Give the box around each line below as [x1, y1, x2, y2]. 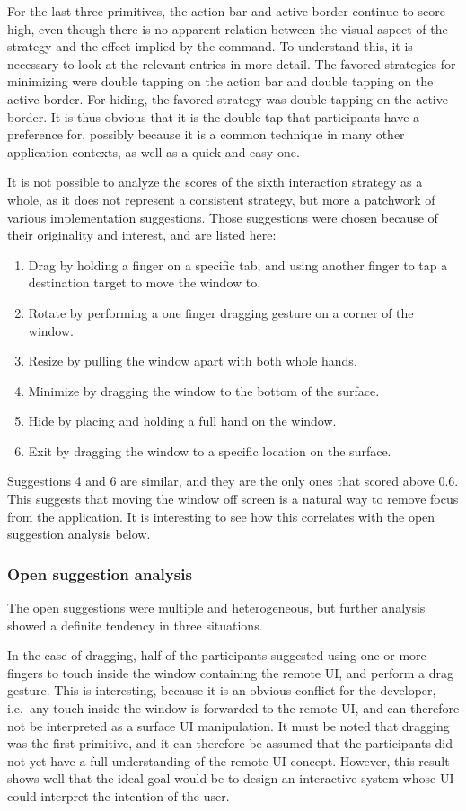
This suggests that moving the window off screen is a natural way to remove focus [7, 489, 459, 508]
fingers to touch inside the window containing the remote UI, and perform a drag [7, 663, 453, 682]
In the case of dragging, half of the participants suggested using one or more [7, 646, 426, 665]
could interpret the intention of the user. [7, 787, 230, 805]
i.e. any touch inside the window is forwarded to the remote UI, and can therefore [7, 699, 460, 718]
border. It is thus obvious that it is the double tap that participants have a [7, 107, 420, 126]
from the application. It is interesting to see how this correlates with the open [7, 507, 435, 525]
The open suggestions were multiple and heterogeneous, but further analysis [7, 598, 426, 617]
